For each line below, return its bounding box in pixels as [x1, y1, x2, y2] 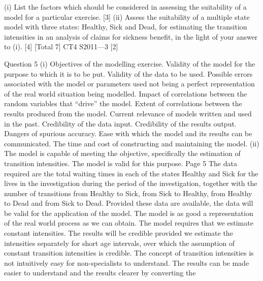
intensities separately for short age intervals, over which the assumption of [4, 237, 235, 248]
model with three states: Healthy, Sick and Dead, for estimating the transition [4, 21, 247, 32]
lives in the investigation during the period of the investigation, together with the [4, 178, 257, 189]
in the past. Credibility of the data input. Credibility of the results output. [4, 118, 237, 129]
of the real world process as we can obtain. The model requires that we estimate [4, 217, 253, 228]
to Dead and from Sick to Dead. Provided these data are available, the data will [4, 198, 253, 208]
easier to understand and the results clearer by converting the [4, 267, 196, 278]
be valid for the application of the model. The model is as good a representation [4, 207, 253, 218]
